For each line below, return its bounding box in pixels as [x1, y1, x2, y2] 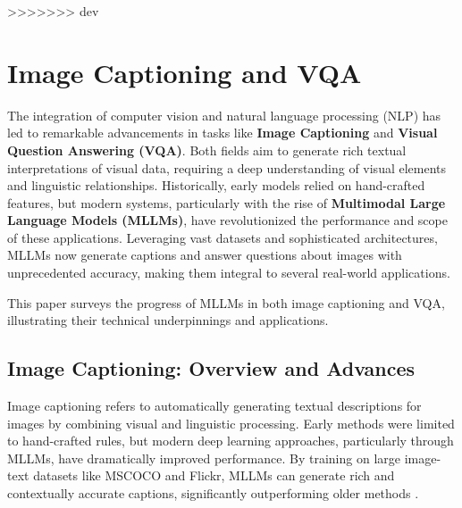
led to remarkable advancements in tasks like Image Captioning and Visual [7, 123, 438, 142]
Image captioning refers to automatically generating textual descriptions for [7, 396, 422, 415]
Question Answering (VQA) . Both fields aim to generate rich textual [7, 140, 407, 159]
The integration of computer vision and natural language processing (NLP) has [7, 105, 441, 124]
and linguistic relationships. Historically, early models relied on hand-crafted [7, 176, 425, 195]
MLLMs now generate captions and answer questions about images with [7, 246, 402, 264]
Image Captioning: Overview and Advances [7, 354, 416, 382]
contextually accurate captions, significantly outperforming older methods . [7, 484, 419, 503]
